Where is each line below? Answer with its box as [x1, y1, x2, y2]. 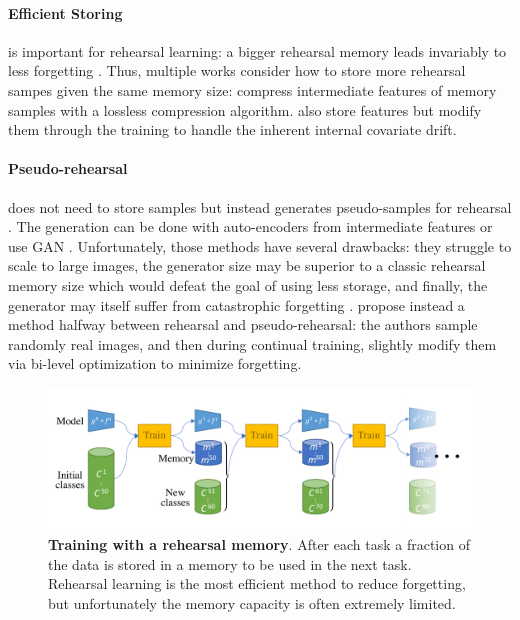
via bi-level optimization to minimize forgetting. [8, 353, 302, 374]
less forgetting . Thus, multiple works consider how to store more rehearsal [8, 60, 466, 81]
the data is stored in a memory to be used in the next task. [48, 553, 412, 574]
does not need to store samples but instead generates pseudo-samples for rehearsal [8, 196, 512, 217]
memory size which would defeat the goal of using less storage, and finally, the [8, 274, 488, 295]
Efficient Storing [8, 2, 123, 23]
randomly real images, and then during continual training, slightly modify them [8, 333, 497, 354]
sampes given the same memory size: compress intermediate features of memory [8, 79, 497, 100]
